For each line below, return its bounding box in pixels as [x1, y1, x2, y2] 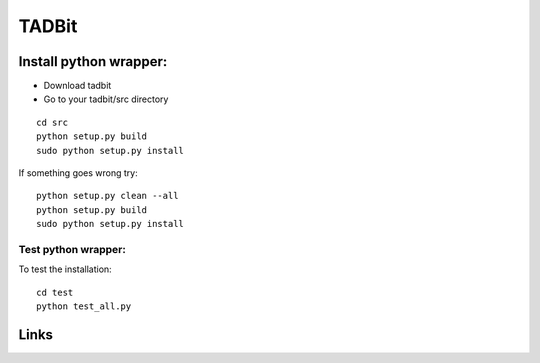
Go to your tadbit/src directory [43, 93, 169, 105]
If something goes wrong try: [18, 167, 139, 179]
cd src [36, 116, 69, 128]
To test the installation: [18, 263, 112, 275]
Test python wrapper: [18, 242, 127, 256]
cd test [36, 286, 74, 298]
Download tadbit [43, 80, 112, 92]
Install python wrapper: [18, 53, 168, 70]
